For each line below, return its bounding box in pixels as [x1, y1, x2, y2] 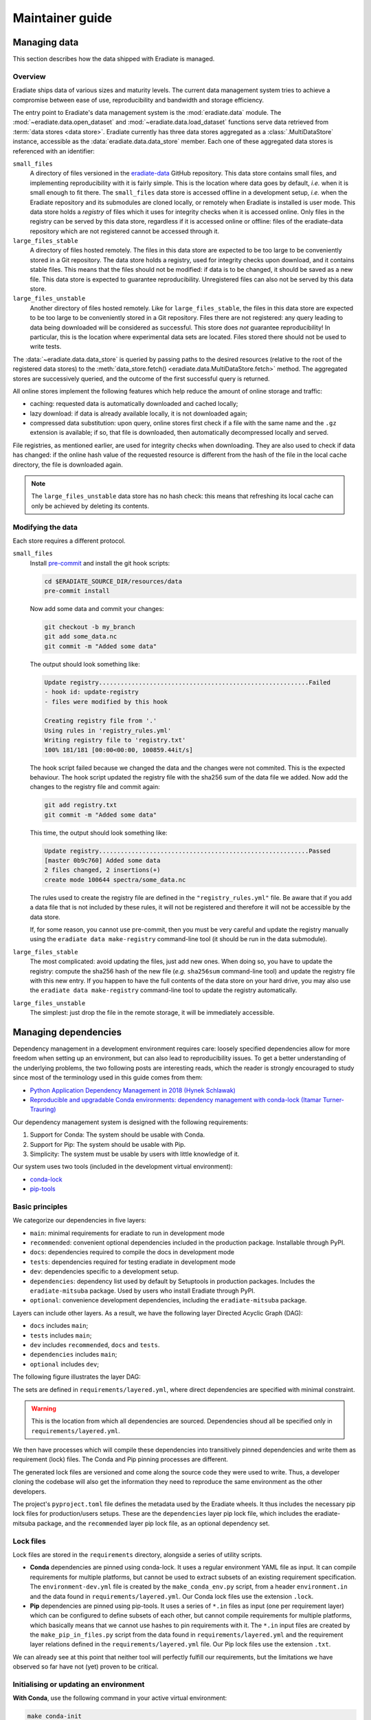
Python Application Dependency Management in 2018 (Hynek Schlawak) [30, 1086, 236, 1094]
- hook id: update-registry [44, 688, 139, 696]
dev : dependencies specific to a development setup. [30, 1267, 179, 1276]
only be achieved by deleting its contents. [31, 502, 150, 510]
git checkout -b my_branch [44, 623, 135, 631]
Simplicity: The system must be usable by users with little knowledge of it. [30, 1150, 240, 1158]
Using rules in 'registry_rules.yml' [44, 727, 172, 734]
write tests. [30, 343, 62, 351]
